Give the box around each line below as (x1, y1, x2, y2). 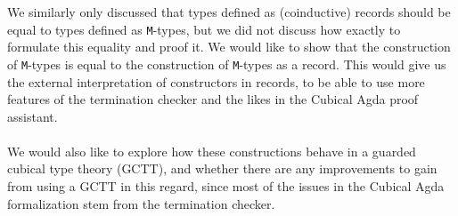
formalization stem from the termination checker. (7, 194, 275, 212)
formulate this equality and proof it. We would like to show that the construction (7, 37, 451, 56)
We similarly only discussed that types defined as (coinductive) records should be (7, 3, 451, 20)
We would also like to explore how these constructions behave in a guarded (7, 141, 416, 160)
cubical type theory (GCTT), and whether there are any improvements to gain (7, 159, 438, 178)
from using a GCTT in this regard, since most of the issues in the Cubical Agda (7, 177, 445, 196)
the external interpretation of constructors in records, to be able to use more (7, 72, 425, 91)
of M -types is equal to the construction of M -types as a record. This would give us (7, 54, 446, 73)
